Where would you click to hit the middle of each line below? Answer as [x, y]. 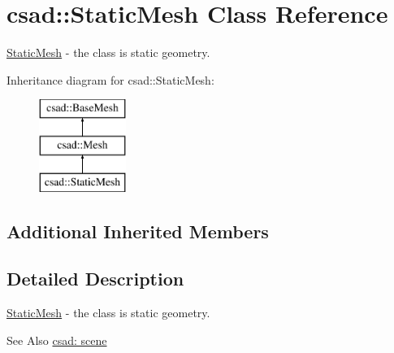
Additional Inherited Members [138, 231]
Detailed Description [95, 279]
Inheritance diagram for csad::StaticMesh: [110, 79]
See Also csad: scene [57, 340]
